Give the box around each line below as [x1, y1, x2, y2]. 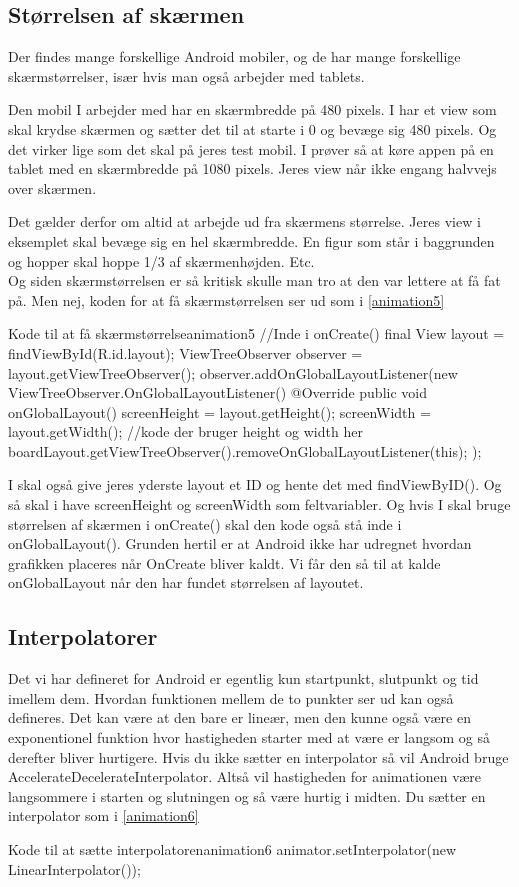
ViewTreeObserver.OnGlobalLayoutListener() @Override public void [8, 382, 427, 403]
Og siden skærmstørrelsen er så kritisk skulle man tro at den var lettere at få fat [8, 270, 501, 291]
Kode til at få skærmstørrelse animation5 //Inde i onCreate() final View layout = [8, 323, 505, 344]
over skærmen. [8, 177, 97, 198]
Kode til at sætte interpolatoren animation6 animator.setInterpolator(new [8, 839, 457, 859]
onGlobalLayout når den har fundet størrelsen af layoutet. [8, 572, 364, 593]
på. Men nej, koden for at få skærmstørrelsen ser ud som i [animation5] [8, 289, 445, 310]
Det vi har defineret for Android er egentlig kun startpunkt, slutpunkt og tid [8, 668, 479, 689]
